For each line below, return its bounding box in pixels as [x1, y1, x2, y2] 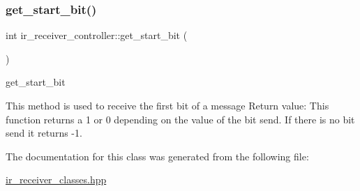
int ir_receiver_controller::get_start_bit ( [6, 28, 188, 43]
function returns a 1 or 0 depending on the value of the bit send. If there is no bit [6, 112, 355, 126]
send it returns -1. [6, 125, 82, 140]
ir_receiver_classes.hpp [6, 172, 107, 187]
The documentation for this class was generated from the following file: [6, 148, 309, 163]
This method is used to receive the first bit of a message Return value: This [6, 98, 329, 112]
